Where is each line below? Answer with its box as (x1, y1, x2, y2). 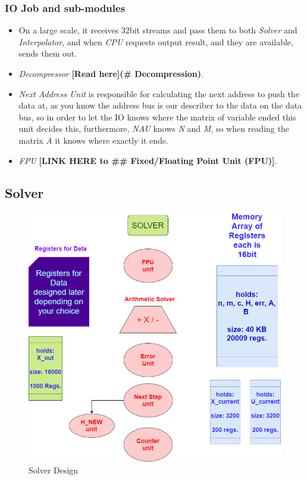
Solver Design (29, 463, 79, 476)
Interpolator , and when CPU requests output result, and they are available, (18, 35, 293, 48)
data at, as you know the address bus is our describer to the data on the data (18, 99, 302, 112)
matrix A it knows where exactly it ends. (18, 134, 168, 146)
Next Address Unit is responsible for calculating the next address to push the (18, 87, 299, 100)
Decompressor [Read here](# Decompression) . (18, 67, 203, 79)
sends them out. (18, 47, 77, 60)
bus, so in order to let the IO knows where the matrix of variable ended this (18, 110, 296, 123)
